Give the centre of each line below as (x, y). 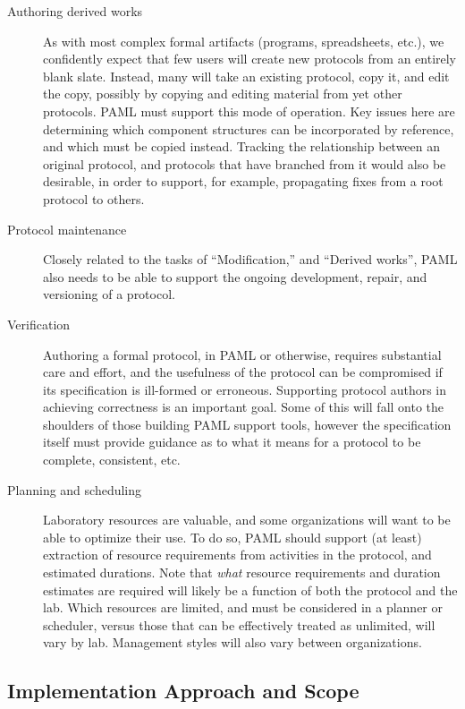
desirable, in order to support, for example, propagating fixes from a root (243, 181)
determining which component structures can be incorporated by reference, (249, 128)
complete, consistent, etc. (112, 460)
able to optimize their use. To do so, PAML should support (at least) (232, 537)
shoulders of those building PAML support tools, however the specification (247, 424)
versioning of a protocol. (109, 294)
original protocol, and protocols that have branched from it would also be (245, 163)
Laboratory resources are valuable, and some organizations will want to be (247, 520)
